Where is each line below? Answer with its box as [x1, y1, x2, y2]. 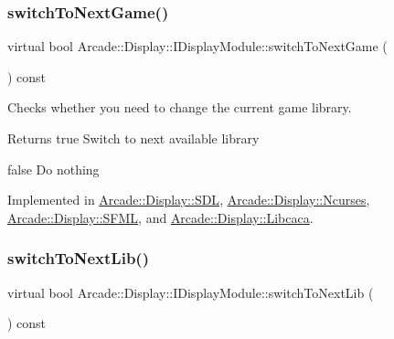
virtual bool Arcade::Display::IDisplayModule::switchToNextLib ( [7, 282, 374, 302]
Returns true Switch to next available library [7, 129, 260, 147]
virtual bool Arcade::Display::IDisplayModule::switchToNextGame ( [7, 37, 388, 56]
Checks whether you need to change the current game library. [7, 98, 352, 117]
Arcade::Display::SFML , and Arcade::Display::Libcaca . [7, 207, 314, 227]
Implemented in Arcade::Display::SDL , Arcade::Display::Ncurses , [7, 190, 370, 209]
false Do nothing [7, 159, 100, 178]
